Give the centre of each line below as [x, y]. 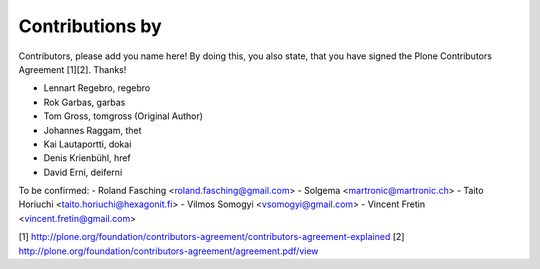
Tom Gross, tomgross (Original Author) [123, 116]
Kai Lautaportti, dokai [87, 144]
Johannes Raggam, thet [92, 130]
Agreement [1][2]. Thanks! [72, 69]
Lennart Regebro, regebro [97, 88]
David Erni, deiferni [83, 172]
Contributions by [90, 26]
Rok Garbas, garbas [84, 102]
